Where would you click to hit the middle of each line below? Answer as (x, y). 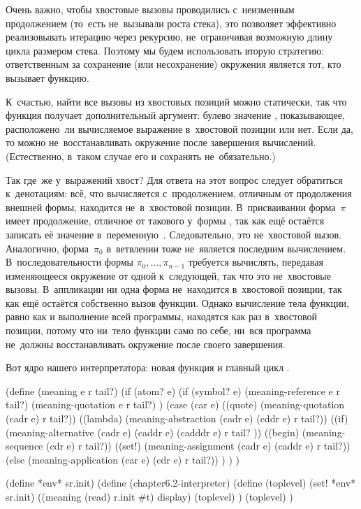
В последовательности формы (69, 262)
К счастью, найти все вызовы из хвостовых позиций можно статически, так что (176, 101)
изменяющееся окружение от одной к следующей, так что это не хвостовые (168, 275)
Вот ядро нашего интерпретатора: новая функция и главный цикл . (148, 367)
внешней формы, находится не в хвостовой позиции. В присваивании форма (171, 207)
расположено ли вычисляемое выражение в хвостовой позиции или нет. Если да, (179, 128)
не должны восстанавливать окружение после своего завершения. (146, 344)
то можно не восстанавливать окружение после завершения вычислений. (161, 142)
